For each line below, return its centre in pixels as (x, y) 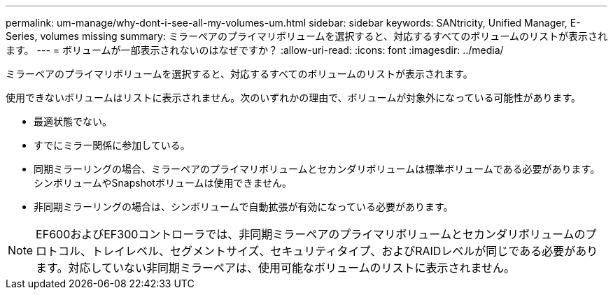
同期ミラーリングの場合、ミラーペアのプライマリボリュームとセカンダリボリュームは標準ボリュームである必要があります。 (317, 169)
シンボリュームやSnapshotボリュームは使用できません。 (163, 183)
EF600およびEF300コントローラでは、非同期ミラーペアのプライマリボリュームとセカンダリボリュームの (311, 234)
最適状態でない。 (73, 121)
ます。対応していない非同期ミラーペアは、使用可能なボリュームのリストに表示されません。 (276, 268)
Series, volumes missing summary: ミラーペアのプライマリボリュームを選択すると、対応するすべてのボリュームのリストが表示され (306, 36)
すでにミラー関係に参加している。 (112, 145)
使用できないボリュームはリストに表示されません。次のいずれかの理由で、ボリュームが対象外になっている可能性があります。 (294, 98)
